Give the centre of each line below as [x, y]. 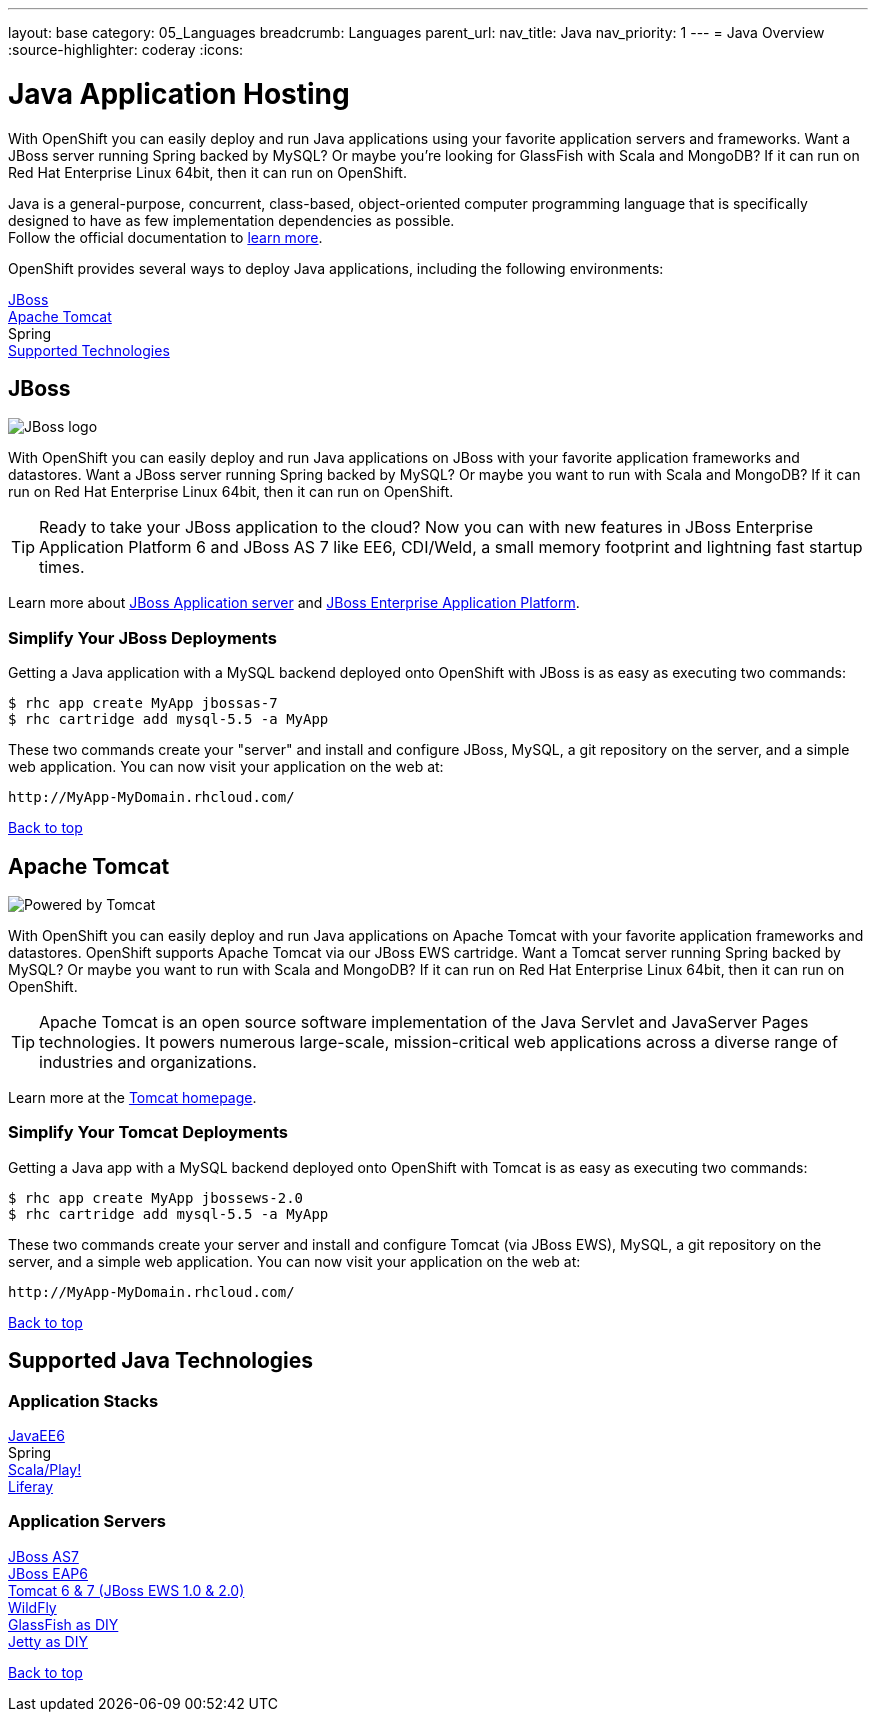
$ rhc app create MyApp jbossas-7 [143, 703]
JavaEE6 [36, 1435]
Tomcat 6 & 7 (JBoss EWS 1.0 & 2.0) [126, 1590]
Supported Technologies [89, 350]
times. [62, 567]
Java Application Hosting [179, 93]
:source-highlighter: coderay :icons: [126, 49]
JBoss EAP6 [48, 1573]
